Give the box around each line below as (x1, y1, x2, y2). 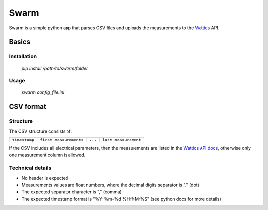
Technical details (9, 164, 52, 171)
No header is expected (21, 175, 68, 181)
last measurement (102, 137, 141, 142)
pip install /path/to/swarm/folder (21, 65, 88, 71)
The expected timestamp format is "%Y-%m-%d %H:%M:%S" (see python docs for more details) (21, 196, 222, 202)
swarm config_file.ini (21, 89, 65, 95)
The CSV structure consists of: (9, 128, 72, 134)
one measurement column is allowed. (9, 152, 86, 158)
